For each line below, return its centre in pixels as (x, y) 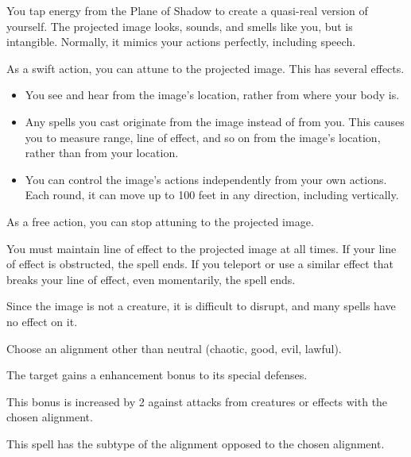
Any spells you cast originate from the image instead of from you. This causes (215, 121)
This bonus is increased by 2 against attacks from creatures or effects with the (197, 401)
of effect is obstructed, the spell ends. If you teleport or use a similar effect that (200, 264)
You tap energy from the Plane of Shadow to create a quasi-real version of (187, 10)
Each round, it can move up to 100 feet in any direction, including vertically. (212, 195)
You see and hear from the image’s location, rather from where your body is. (212, 95)
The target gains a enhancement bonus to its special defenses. (157, 375)
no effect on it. (42, 321)
